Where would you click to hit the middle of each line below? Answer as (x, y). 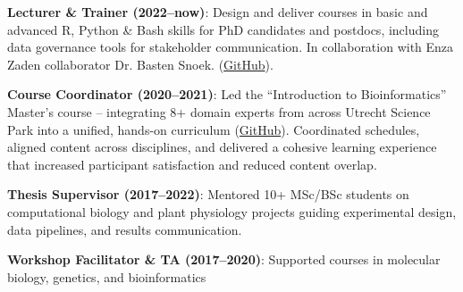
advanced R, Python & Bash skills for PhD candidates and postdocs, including (223, 29)
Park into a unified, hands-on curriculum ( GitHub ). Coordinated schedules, (214, 129)
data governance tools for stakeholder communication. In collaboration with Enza (231, 47)
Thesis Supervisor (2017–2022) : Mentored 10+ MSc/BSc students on (208, 194)
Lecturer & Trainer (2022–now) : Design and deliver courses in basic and (218, 12)
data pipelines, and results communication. (125, 229)
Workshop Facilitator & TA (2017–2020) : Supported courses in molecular (224, 259)
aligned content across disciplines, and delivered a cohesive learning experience (222, 147)
